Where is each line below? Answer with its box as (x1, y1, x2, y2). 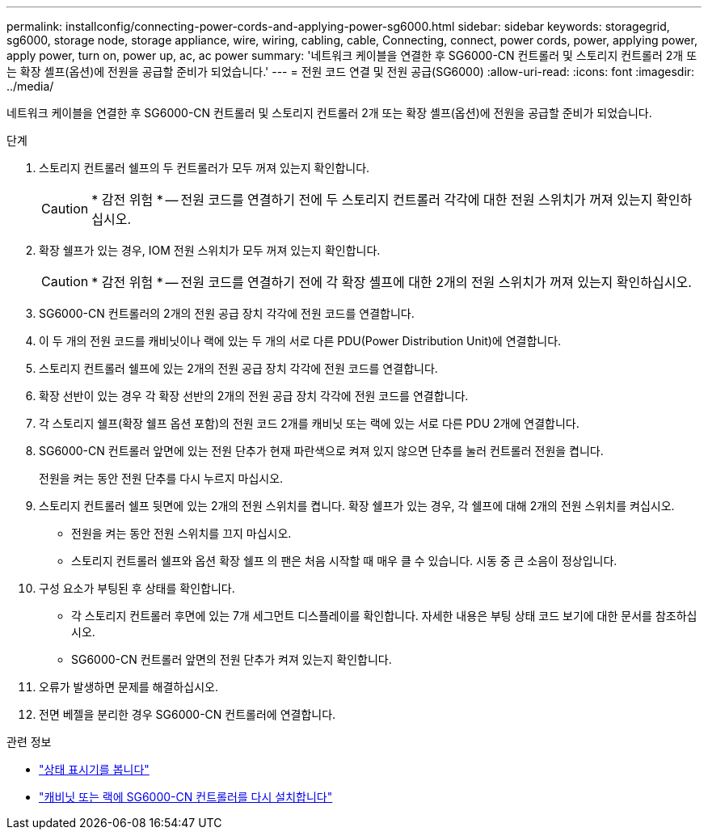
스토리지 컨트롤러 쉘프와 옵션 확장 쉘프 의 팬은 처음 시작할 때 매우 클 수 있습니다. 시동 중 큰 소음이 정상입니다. (71, 554, 617, 568)
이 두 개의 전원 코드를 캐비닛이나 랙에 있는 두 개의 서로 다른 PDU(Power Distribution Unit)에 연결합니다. (39, 334, 562, 348)
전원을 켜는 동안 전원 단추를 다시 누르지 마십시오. (39, 471, 284, 485)
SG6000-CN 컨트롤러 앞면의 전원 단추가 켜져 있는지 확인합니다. (71, 652, 392, 666)
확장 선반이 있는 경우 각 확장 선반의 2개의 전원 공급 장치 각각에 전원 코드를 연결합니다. (39, 389, 469, 403)
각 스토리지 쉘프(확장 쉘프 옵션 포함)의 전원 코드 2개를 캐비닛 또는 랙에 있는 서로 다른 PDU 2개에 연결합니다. (39, 416, 579, 430)
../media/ (6, 79, 54, 93)
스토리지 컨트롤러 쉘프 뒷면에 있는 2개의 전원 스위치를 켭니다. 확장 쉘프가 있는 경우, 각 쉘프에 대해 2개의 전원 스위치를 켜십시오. (39, 499, 675, 513)
